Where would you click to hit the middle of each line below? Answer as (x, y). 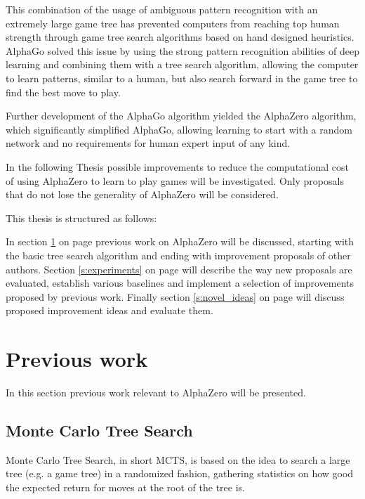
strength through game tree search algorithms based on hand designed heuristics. (180, 37)
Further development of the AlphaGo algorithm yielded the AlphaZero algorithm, (181, 116)
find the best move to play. (63, 92)
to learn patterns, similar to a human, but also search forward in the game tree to (182, 78)
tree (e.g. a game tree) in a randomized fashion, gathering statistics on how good (180, 473)
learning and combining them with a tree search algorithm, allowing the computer (182, 64)
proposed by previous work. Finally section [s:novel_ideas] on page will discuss (175, 296)
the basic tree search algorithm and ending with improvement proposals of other (178, 255)
